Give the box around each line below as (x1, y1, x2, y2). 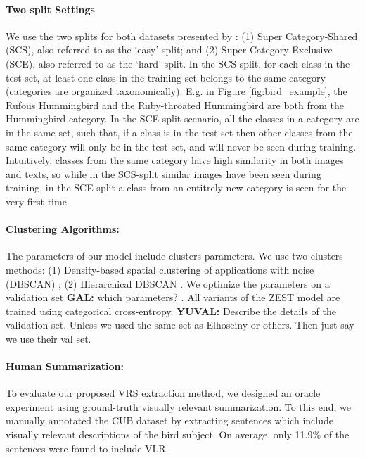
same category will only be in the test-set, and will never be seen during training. (6, 139, 357, 153)
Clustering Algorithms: (6, 222, 120, 236)
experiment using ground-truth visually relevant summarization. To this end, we (6, 399, 351, 414)
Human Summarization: (6, 359, 124, 374)
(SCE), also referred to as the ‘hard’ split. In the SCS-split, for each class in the (6, 56, 350, 70)
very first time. (6, 193, 70, 208)
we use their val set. (6, 331, 91, 345)
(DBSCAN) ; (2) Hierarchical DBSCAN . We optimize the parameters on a (6, 276, 330, 291)
